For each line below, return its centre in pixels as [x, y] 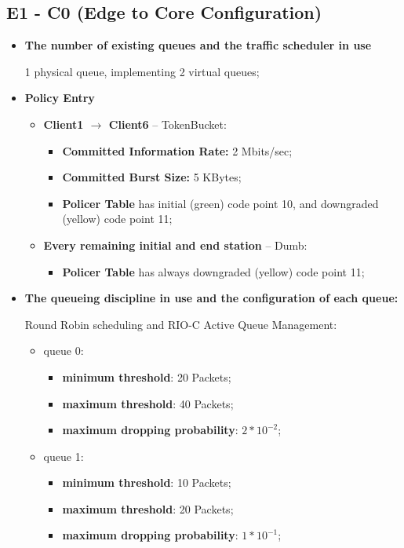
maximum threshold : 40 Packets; [148, 403]
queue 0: [64, 351]
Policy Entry [60, 98]
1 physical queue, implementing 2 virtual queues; [142, 71]
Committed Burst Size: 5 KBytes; [152, 177]
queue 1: [64, 456]
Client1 [64, 124]
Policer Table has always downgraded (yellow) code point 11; [213, 271]
